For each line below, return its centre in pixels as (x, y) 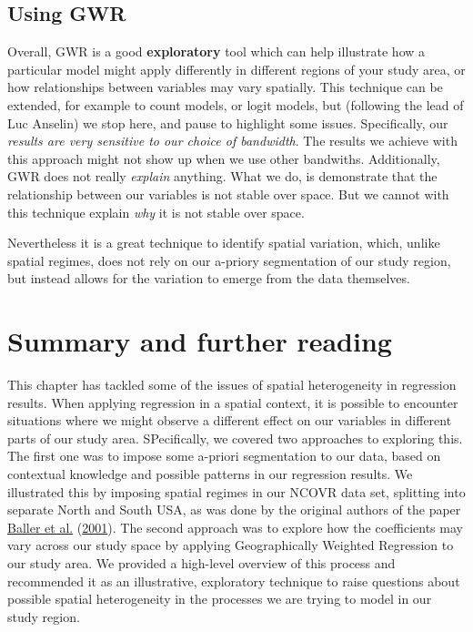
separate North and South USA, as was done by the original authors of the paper (234, 510)
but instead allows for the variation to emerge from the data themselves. (209, 278)
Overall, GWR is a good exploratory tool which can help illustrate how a (216, 51)
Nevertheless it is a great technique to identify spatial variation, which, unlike (224, 243)
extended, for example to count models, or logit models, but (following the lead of (236, 104)
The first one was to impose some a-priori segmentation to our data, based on (224, 456)
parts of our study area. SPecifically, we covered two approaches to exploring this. (235, 438)
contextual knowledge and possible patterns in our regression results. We (210, 474)
